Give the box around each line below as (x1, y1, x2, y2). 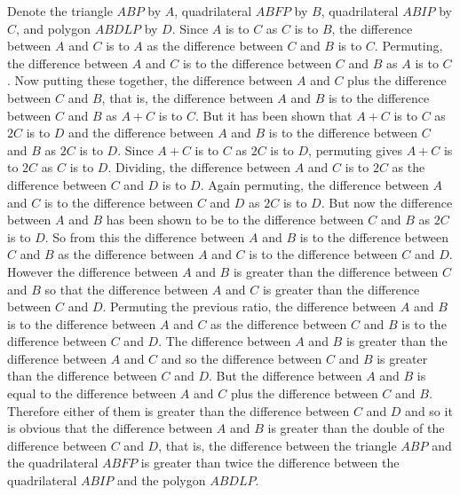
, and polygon (16, 19, 91, 37)
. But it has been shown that (194, 106, 353, 124)
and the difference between (68, 123, 214, 142)
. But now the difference (321, 192, 453, 211)
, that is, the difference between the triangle (158, 436, 397, 454)
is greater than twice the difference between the (140, 453, 400, 472)
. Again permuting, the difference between (200, 175, 429, 193)
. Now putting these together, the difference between (7, 71, 293, 90)
